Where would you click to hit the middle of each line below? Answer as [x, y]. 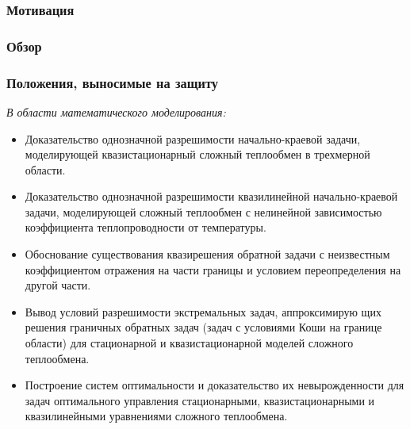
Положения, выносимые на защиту [112, 82]
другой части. [58, 285]
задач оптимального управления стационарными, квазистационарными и [200, 400]
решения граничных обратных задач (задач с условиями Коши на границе [203, 327]
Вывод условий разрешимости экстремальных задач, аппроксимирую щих [203, 311]
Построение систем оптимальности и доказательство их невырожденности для [215, 385]
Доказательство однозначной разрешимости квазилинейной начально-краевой [211, 196]
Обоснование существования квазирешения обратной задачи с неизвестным [207, 254]
